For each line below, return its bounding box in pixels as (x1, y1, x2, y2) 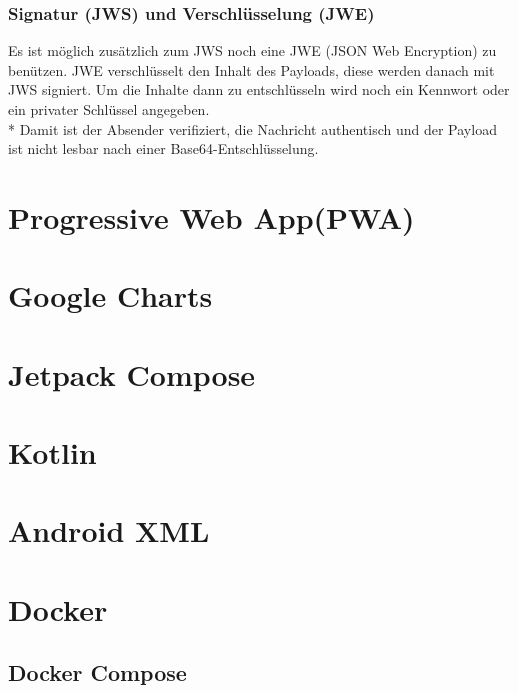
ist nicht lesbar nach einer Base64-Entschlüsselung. (8, 138, 319, 159)
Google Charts (8, 275, 213, 316)
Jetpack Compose (8, 353, 256, 394)
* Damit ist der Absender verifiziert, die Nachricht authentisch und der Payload (8, 118, 497, 139)
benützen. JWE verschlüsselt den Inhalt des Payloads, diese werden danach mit (8, 59, 495, 80)
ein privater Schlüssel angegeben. (8, 99, 210, 119)
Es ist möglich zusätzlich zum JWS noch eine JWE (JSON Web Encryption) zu (8, 40, 497, 61)
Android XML (8, 510, 210, 551)
